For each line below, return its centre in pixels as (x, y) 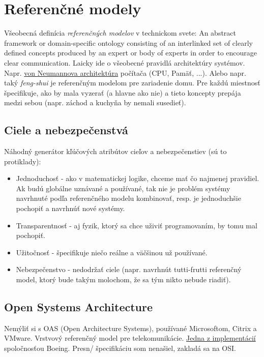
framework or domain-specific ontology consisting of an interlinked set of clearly (128, 42)
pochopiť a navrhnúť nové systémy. (70, 208)
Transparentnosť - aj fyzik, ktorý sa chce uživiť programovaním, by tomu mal (137, 225)
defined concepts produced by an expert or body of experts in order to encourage (131, 53)
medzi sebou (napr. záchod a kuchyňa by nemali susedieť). (95, 102)
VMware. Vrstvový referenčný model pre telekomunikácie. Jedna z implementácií (130, 338)
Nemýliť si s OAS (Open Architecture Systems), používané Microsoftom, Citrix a (130, 328)
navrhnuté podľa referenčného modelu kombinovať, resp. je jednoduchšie (128, 198)
